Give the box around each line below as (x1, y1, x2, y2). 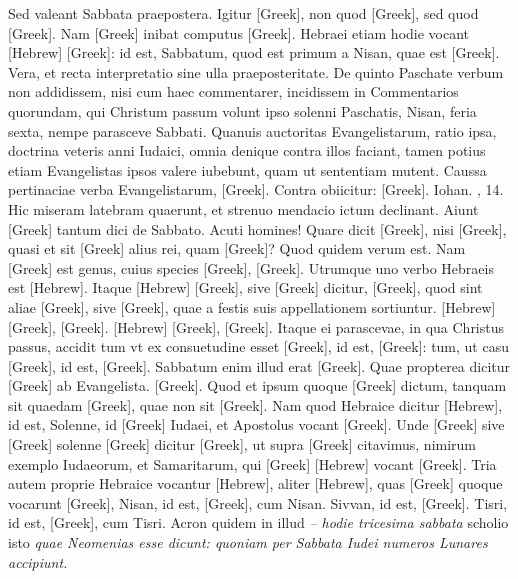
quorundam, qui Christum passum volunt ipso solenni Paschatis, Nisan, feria (8, 100, 477, 121)
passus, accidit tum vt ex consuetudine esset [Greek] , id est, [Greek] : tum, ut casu (8, 336, 509, 357)
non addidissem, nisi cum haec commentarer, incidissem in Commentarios (8, 81, 459, 102)
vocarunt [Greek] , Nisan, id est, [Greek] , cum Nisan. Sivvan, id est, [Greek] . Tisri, (8, 492, 508, 513)
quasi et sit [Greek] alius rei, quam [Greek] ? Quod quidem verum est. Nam (8, 238, 466, 259)
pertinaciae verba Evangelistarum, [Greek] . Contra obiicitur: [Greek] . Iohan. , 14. (8, 179, 504, 200)
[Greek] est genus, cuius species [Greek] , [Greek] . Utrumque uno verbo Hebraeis (8, 257, 494, 278)
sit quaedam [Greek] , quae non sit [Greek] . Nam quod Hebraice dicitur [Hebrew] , (8, 394, 503, 415)
